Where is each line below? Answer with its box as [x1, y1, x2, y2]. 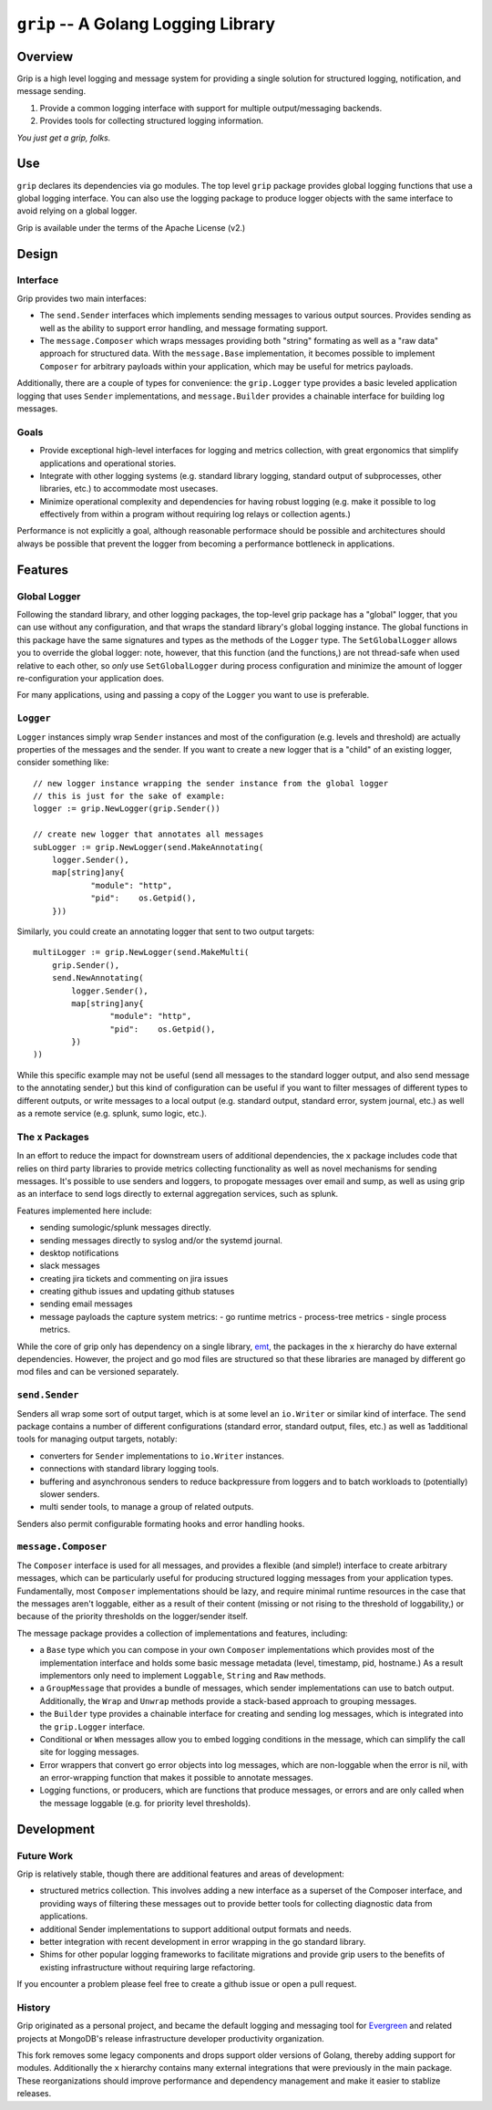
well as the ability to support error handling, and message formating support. [39, 322, 328, 333]
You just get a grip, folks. [16, 132, 111, 143]
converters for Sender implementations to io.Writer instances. [39, 1450, 284, 1461]
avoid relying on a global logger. [16, 205, 138, 216]
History [16, 2001, 51, 2013]
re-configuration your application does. [16, 672, 164, 683]
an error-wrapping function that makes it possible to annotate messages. [39, 1772, 313, 1783]
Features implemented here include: [16, 1205, 152, 1216]
